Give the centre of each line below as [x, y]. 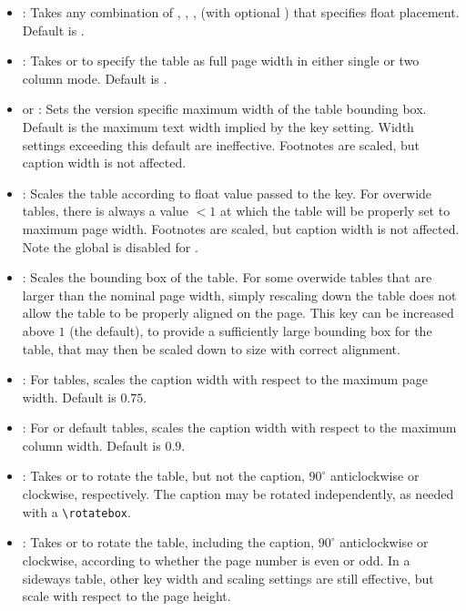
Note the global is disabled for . [110, 246]
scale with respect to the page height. [127, 596]
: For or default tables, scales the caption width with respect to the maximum [239, 428]
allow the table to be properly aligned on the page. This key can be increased [238, 313]
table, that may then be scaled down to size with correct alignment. [211, 348]
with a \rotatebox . [76, 511]
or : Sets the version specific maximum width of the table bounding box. [224, 109]
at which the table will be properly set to [335, 211]
